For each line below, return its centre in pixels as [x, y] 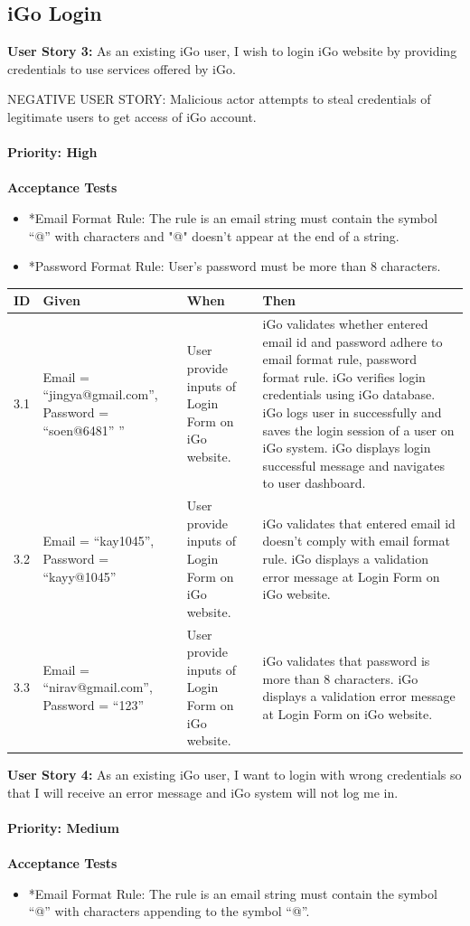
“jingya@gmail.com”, [100, 394]
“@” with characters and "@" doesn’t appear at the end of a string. [214, 235]
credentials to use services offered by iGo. [122, 68]
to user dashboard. [314, 483]
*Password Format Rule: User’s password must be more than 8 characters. [235, 266]
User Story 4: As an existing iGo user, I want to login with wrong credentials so [235, 775]
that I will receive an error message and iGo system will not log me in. [203, 792]
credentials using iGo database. [349, 394]
